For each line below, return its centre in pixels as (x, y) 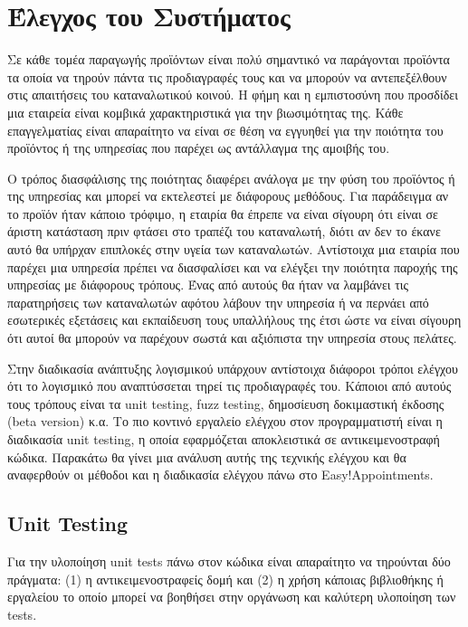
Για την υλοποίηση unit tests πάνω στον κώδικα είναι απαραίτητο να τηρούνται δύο (229, 560)
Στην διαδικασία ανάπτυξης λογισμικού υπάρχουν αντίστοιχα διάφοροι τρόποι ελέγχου (233, 368)
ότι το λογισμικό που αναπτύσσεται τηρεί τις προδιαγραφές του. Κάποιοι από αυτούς (229, 386)
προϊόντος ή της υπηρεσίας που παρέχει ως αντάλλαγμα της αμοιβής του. (199, 148)
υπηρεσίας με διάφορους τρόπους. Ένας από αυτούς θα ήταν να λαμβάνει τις (208, 285)
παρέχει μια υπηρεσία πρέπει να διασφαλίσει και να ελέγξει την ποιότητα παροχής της (233, 266)
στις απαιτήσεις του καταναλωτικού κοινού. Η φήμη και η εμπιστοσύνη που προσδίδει (233, 95)
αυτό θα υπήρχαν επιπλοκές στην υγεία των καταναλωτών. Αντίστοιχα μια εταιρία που (234, 249)
